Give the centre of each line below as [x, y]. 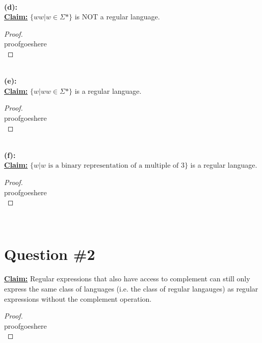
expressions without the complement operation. [78, 298]
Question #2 [50, 254]
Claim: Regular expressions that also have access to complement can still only [127, 279]
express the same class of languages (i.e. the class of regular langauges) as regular [131, 288]
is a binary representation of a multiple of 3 [116, 166]
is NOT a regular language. [117, 17]
